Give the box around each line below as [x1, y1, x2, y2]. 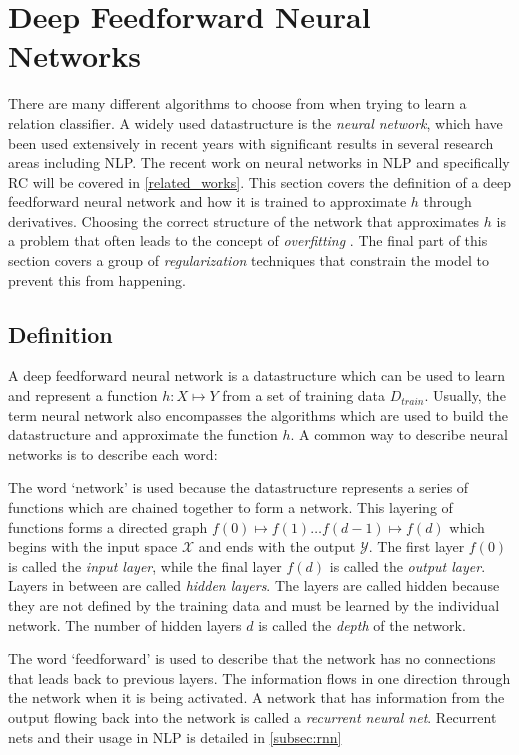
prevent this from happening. [8, 269, 186, 290]
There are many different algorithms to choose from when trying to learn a [8, 93, 467, 114]
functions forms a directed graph [8, 516, 208, 537]
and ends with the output [198, 536, 356, 557]
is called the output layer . [329, 555, 486, 576]
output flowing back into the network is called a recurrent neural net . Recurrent [8, 706, 497, 727]
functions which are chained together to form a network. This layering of [8, 497, 453, 518]
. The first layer [368, 536, 465, 557]
